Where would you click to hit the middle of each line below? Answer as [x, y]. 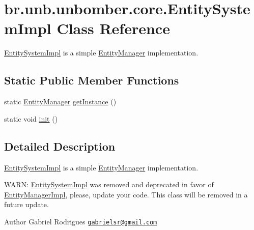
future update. [26, 204]
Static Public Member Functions [92, 80]
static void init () [31, 118]
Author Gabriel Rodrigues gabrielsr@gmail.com [81, 221]
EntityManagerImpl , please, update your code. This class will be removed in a [126, 194]
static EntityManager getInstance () [60, 102]
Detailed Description [60, 146]
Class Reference [113, 28]
